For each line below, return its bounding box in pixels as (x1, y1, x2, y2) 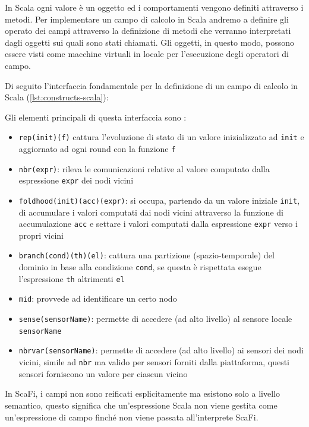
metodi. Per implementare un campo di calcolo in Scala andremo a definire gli (5, 12, 289, 25)
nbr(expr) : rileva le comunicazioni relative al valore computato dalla (18, 162, 270, 175)
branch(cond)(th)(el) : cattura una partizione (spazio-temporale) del (18, 249, 275, 261)
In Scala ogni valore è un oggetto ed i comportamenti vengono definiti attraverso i (5, 1, 304, 13)
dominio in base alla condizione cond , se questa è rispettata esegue (18, 261, 261, 273)
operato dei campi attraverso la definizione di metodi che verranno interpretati (5, 24, 291, 37)
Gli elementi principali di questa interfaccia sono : (5, 110, 187, 123)
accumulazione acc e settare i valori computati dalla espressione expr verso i (18, 217, 298, 230)
